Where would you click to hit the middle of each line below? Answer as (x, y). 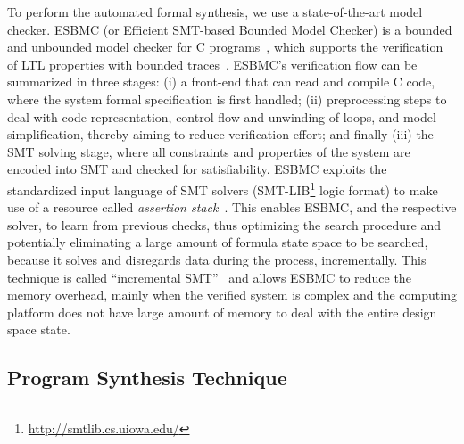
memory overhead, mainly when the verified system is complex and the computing (232, 295)
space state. (39, 329)
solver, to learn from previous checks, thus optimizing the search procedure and (224, 224)
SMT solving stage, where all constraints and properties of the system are (209, 151)
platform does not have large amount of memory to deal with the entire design (222, 312)
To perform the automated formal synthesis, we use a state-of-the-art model (215, 12)
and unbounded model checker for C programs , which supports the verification (225, 47)
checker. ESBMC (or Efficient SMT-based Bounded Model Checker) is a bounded (230, 29)
